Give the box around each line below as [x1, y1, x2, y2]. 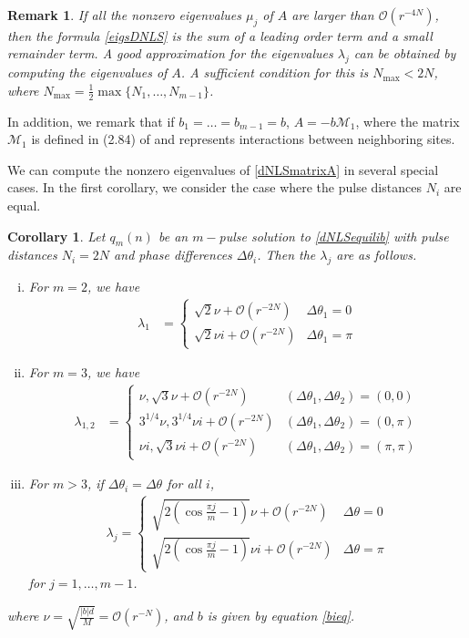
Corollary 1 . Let [7, 226, 106, 245]
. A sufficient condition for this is [180, 63, 369, 82]
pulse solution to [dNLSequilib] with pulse [219, 226, 449, 245]
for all [167, 474, 201, 493]
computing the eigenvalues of [7, 63, 168, 82]
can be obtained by [353, 44, 456, 63]
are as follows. [336, 245, 417, 264]
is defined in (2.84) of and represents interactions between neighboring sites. [31, 129, 455, 149]
